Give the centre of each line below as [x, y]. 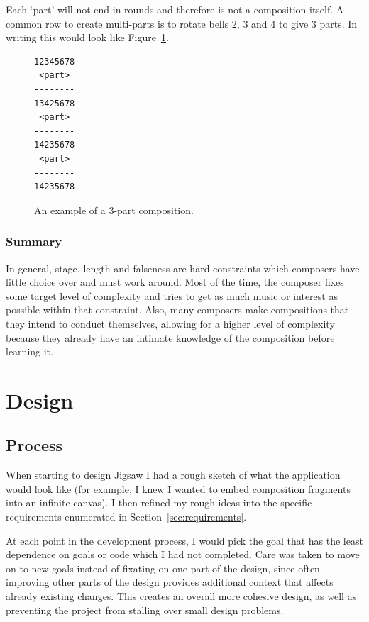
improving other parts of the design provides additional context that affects [170, 582]
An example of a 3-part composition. [114, 210]
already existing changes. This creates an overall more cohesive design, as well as [181, 596]
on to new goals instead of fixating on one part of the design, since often [163, 568]
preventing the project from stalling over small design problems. [145, 610]
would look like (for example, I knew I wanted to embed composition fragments [178, 488]
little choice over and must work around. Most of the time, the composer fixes [175, 282]
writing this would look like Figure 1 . [87, 37]
